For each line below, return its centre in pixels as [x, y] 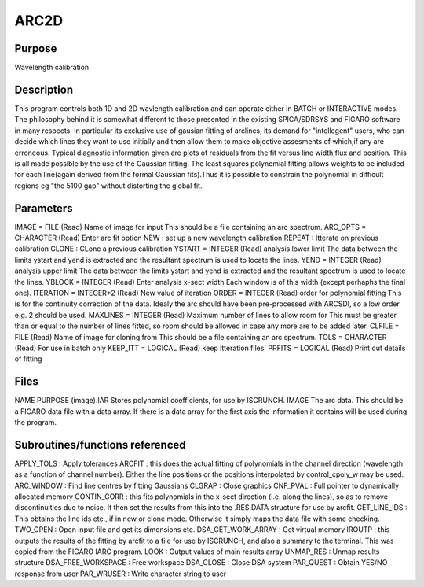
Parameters [44, 208]
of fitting [28, 359]
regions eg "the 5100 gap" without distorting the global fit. [108, 186]
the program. [35, 422]
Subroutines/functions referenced [100, 445]
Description [44, 89]
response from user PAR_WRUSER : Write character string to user [121, 574]
